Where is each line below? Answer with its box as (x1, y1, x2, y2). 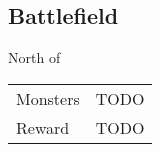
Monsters (16, 86, 80, 110)
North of (8, 47, 61, 68)
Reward (16, 115, 70, 139)
